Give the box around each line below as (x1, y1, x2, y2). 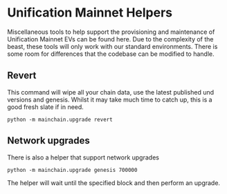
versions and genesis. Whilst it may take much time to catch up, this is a (7, 95, 212, 104)
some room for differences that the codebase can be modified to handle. (7, 50, 215, 58)
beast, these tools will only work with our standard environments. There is (7, 42, 218, 50)
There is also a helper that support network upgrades (7, 153, 159, 162)
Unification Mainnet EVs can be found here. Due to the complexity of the (7, 35, 214, 43)
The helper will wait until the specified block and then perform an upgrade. (7, 178, 220, 187)
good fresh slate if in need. (7, 102, 84, 111)
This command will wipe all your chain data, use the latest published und (7, 88, 215, 96)
